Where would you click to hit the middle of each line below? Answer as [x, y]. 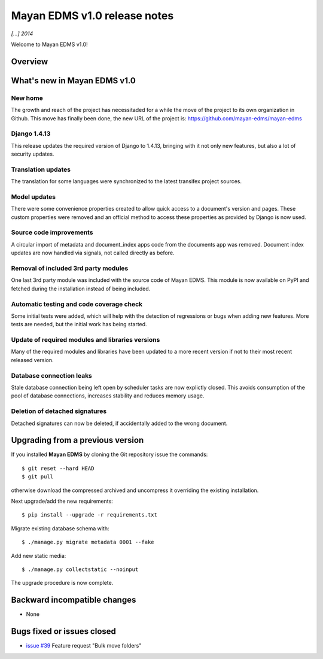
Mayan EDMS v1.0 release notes [92, 16]
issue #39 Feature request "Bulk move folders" [84, 646]
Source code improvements [52, 232]
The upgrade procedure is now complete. [62, 583]
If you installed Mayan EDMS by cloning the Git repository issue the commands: [109, 454]
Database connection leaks [52, 375]
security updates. [33, 154]
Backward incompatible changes [74, 600]
